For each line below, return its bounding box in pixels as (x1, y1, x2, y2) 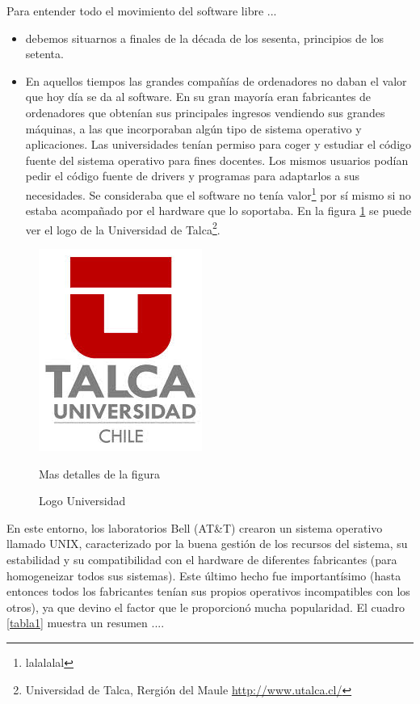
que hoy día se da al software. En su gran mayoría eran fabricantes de (25, 88, 372, 105)
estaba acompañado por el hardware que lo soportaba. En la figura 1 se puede (25, 202, 412, 219)
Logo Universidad (39, 492, 126, 509)
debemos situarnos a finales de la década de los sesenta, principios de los (25, 29, 384, 46)
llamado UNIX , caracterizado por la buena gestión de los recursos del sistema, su (6, 535, 408, 552)
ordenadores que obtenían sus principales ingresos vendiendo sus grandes (25, 103, 385, 120)
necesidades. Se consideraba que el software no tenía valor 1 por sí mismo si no (25, 183, 411, 203)
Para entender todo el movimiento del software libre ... (6, 2, 277, 19)
